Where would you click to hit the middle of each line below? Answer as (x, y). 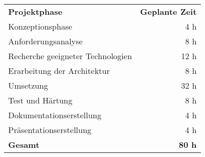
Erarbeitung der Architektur (59, 71)
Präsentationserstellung (50, 130)
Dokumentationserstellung (55, 115)
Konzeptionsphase (40, 26)
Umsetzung (28, 85)
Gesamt (24, 145)
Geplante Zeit (168, 11)
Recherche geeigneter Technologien (70, 56)
